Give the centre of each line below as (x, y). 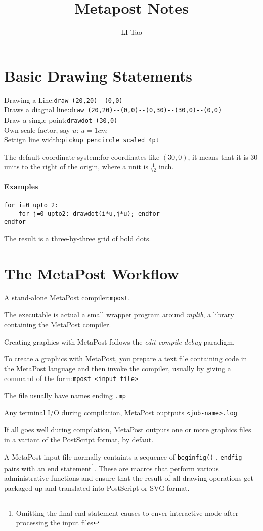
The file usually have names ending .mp (65, 395)
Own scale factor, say (37, 129)
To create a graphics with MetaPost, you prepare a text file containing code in (126, 358)
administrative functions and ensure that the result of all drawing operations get (129, 478)
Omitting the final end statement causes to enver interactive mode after (127, 513)
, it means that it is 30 (223, 156)
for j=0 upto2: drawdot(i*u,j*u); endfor (89, 214)
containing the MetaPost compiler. (58, 325)
